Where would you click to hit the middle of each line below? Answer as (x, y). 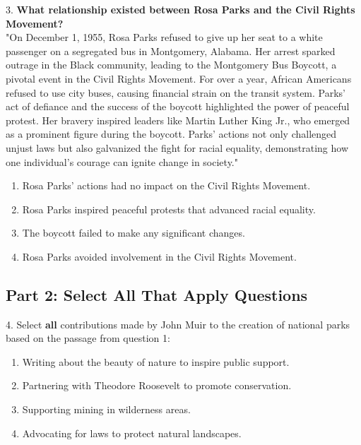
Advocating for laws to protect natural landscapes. (132, 433)
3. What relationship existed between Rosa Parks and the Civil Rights (180, 9)
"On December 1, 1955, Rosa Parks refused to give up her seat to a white (164, 37)
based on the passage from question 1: (88, 338)
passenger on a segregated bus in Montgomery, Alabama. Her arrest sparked (171, 51)
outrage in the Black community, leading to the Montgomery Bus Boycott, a (171, 65)
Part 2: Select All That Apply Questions (157, 294)
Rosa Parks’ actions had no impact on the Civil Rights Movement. (166, 185)
